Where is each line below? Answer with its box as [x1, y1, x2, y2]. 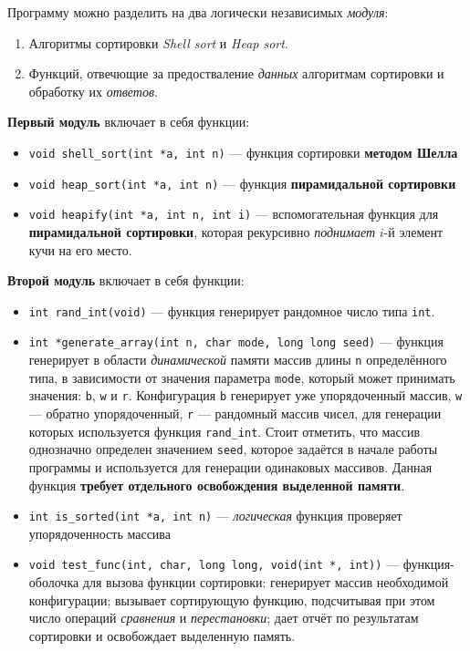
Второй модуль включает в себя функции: [7, 271, 245, 290]
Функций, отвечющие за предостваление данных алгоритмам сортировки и [28, 64, 444, 83]
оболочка [28, 573, 79, 592]
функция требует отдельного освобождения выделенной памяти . [28, 475, 405, 494]
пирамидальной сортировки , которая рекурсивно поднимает [28, 222, 376, 241]
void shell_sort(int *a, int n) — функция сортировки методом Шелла [28, 142, 458, 161]
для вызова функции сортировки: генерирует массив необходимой [82, 573, 449, 592]
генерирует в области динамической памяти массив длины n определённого [28, 350, 447, 369]
